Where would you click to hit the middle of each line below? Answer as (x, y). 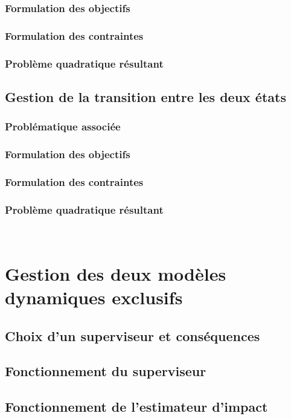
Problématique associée (63, 126)
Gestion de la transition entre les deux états (145, 96)
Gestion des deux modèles (116, 273)
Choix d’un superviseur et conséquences (133, 335)
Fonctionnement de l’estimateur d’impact (136, 407)
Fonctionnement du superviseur (106, 371)
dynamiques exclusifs (94, 297)
